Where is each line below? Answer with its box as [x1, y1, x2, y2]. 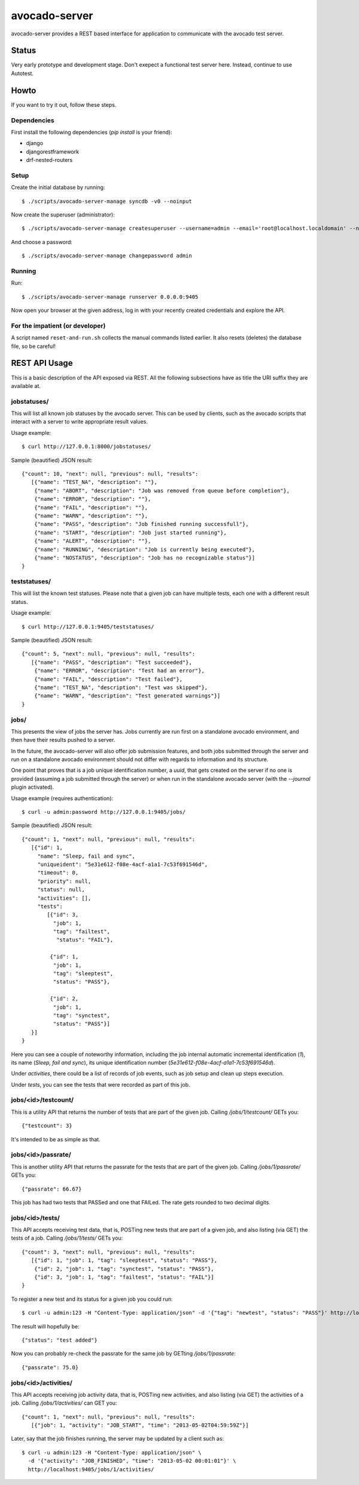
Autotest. [11, 70, 34, 77]
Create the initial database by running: [11, 184, 105, 191]
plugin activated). [11, 783, 54, 791]
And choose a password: [11, 238, 73, 245]
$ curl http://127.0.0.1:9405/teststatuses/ [22, 623, 155, 630]
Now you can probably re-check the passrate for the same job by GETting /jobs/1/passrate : [11, 1350, 236, 1357]
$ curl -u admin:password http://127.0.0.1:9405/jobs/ [22, 808, 186, 815]
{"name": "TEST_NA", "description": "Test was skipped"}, [34, 684, 208, 691]
